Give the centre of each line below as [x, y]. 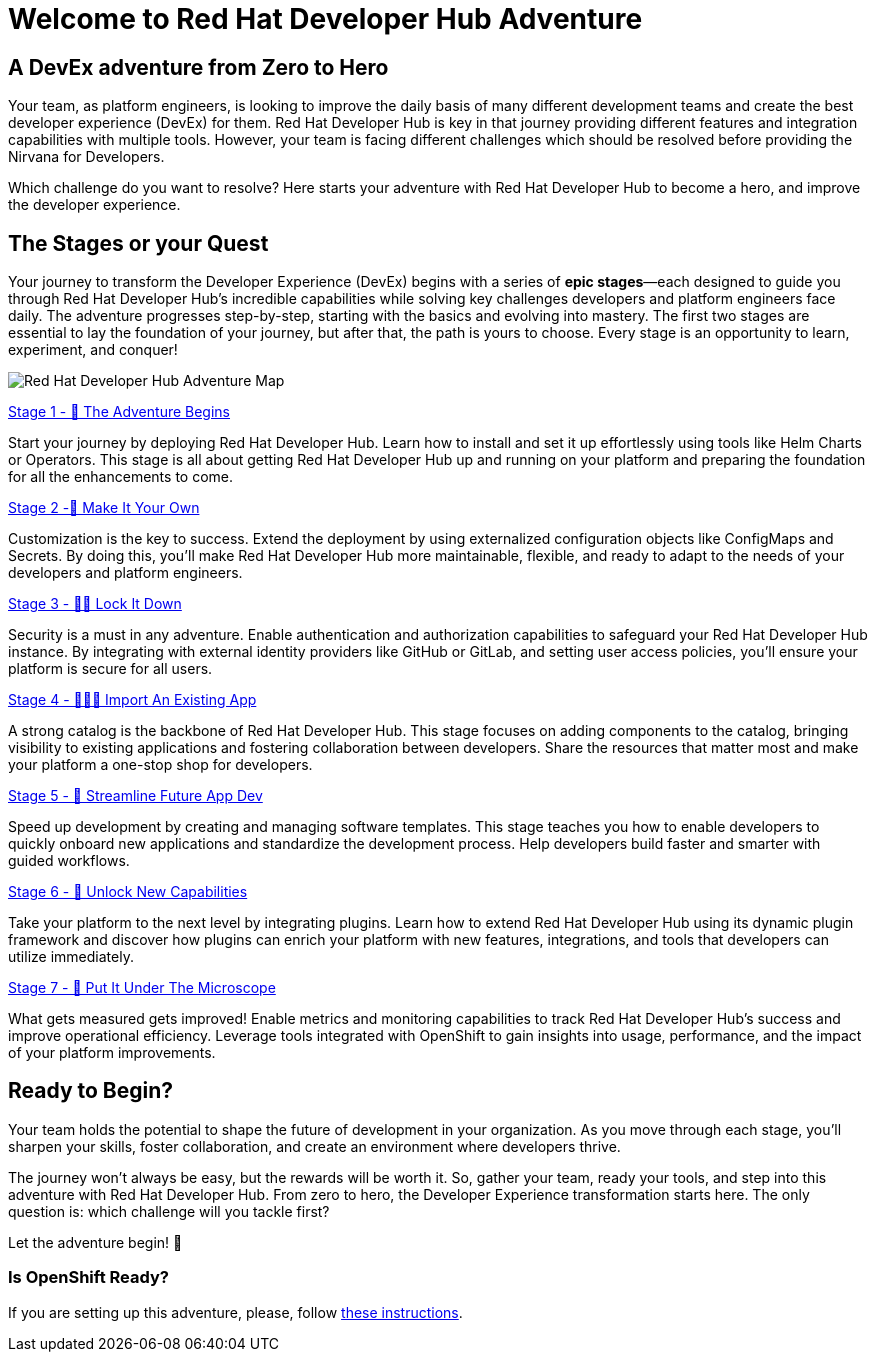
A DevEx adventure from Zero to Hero [198, 67]
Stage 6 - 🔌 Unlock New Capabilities [128, 892]
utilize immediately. [71, 957]
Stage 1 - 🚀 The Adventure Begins [119, 412]
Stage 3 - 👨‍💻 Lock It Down [95, 604]
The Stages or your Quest [138, 243]
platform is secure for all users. [110, 669]
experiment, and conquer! [93, 350]
